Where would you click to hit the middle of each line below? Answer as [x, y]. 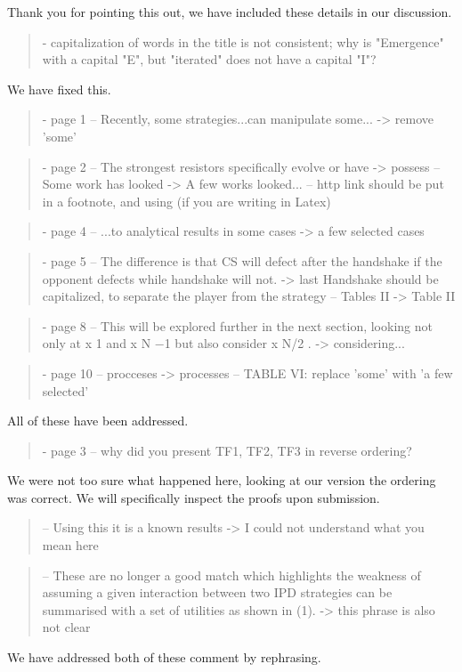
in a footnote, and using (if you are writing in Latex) [186, 201]
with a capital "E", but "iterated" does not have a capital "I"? [209, 59]
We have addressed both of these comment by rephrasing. [164, 657]
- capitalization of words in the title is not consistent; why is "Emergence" [243, 41]
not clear [66, 627]
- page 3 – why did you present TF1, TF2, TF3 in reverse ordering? [227, 450]
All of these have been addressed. [98, 421]
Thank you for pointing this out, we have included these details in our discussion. [230, 12]
